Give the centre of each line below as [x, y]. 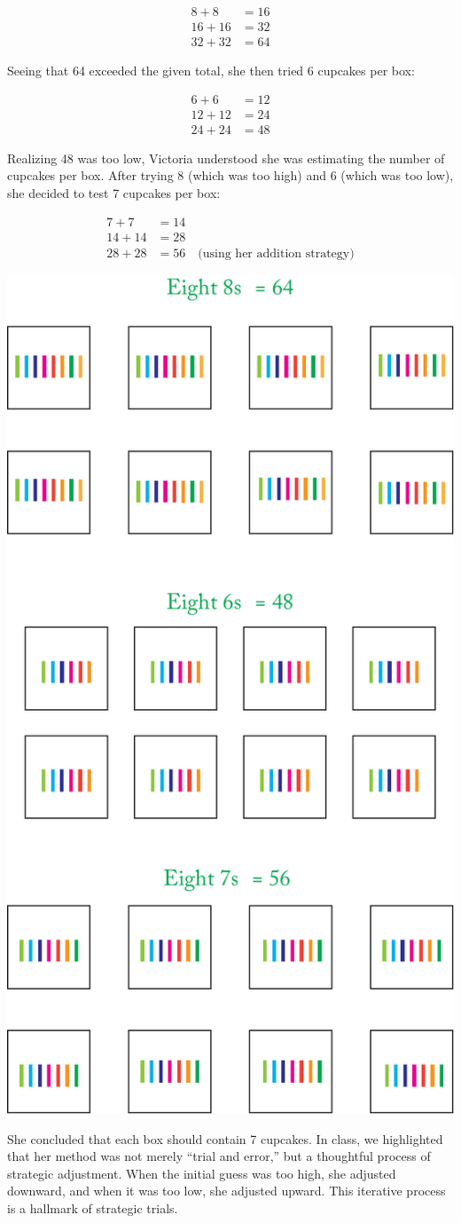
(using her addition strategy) [276, 253]
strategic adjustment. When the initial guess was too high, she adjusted [202, 1173]
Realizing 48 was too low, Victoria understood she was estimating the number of [226, 158]
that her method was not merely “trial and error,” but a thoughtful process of [219, 1156]
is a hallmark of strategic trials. [93, 1207]
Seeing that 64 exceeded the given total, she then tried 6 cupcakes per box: [211, 71]
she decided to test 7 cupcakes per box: [114, 192]
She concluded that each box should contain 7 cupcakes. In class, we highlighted [225, 1138]
